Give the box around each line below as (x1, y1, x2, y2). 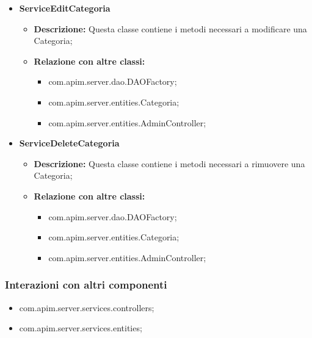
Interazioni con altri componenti (5, 277, 167, 292)
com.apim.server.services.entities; (19, 322, 142, 334)
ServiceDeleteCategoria (19, 137, 120, 149)
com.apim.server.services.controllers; (19, 301, 154, 314)
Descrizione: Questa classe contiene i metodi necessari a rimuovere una (34, 157, 305, 170)
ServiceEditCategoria (19, 2, 111, 14)
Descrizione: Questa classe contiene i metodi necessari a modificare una (34, 22, 307, 35)
